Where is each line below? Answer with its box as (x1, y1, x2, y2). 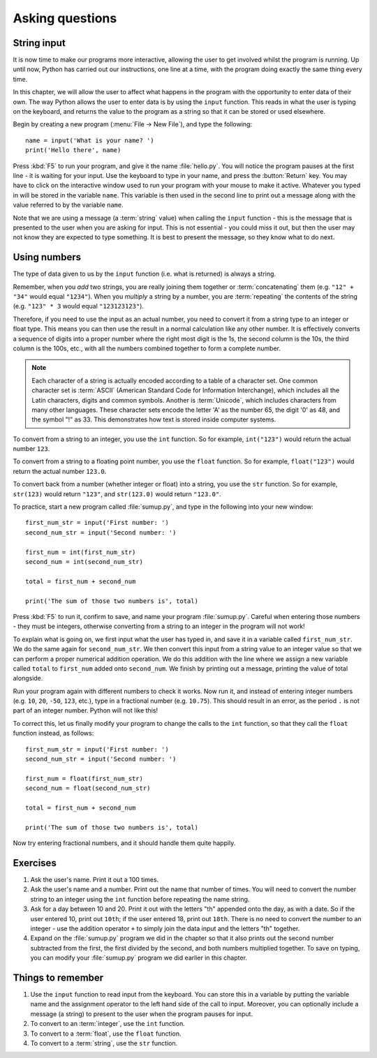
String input (13, 37, 66, 49)
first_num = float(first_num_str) (25, 775, 143, 782)
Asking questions (13, 10, 117, 26)
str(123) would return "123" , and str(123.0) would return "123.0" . (13, 489, 221, 498)
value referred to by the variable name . (13, 201, 124, 209)
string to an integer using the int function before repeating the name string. (30, 895, 250, 903)
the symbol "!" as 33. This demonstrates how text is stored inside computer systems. (31, 415, 276, 424)
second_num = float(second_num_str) (25, 784, 151, 792)
